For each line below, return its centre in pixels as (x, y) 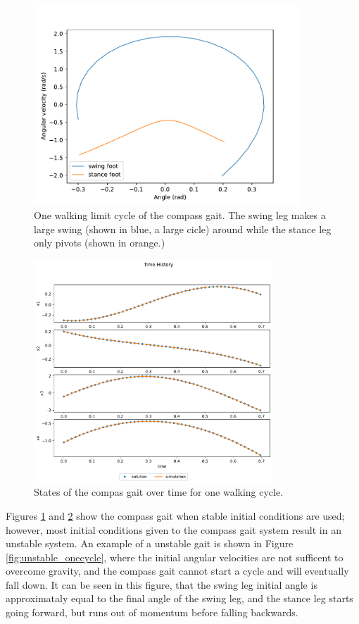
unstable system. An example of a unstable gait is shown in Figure (150, 543)
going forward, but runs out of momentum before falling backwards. (152, 612)
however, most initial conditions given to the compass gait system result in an (174, 529)
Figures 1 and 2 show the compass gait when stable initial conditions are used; (175, 515)
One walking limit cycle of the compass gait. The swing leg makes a (180, 215)
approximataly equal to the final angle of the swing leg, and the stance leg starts (179, 598)
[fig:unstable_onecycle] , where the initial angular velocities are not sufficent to (175, 557)
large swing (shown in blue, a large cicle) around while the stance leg (183, 229)
